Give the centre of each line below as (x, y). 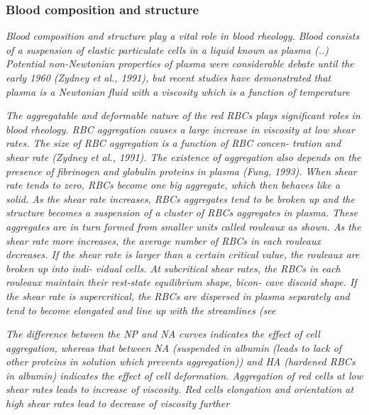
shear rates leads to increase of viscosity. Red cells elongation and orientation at (180, 389)
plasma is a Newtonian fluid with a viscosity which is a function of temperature (178, 91)
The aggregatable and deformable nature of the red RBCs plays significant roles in (183, 115)
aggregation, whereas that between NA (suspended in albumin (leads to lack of (174, 347)
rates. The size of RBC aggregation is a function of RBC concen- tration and (174, 143)
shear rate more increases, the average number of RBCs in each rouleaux (164, 240)
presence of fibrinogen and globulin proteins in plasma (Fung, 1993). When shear (181, 171)
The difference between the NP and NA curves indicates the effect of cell (163, 334)
